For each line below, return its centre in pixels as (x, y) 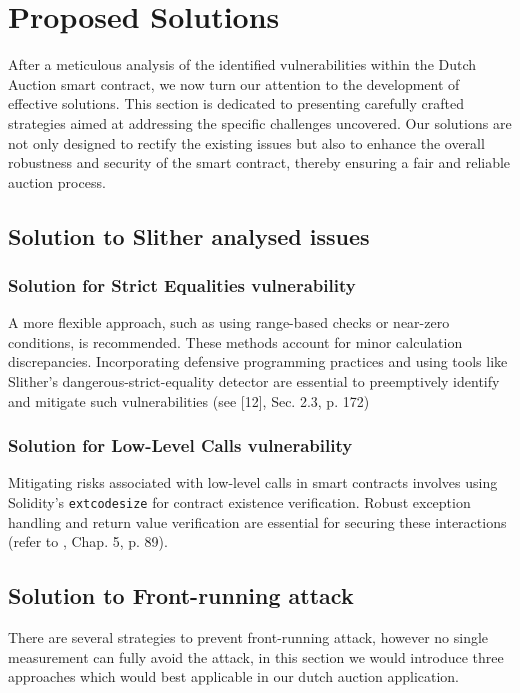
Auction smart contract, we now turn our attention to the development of (234, 83)
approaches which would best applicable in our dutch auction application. (234, 676)
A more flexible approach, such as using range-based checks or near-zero (229, 322)
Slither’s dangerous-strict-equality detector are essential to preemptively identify (254, 381)
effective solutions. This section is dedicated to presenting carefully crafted (236, 103)
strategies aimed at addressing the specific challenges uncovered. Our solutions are (260, 122)
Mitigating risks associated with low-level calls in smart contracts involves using (253, 482)
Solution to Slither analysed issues (189, 235)
